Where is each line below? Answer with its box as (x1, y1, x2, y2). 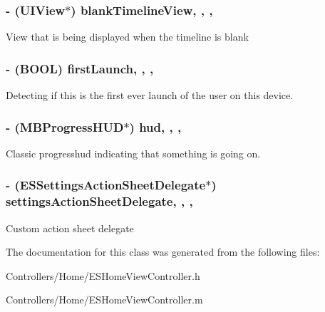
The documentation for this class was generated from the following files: (6, 244, 320, 259)
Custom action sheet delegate (6, 220, 134, 235)
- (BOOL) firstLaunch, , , (6, 59, 154, 77)
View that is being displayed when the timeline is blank (6, 29, 249, 44)
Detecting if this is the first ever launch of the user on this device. (6, 88, 294, 103)
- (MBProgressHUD (6, 118, 124, 135)
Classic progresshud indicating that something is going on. (6, 145, 261, 160)
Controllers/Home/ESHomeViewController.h (6, 268, 200, 283)
